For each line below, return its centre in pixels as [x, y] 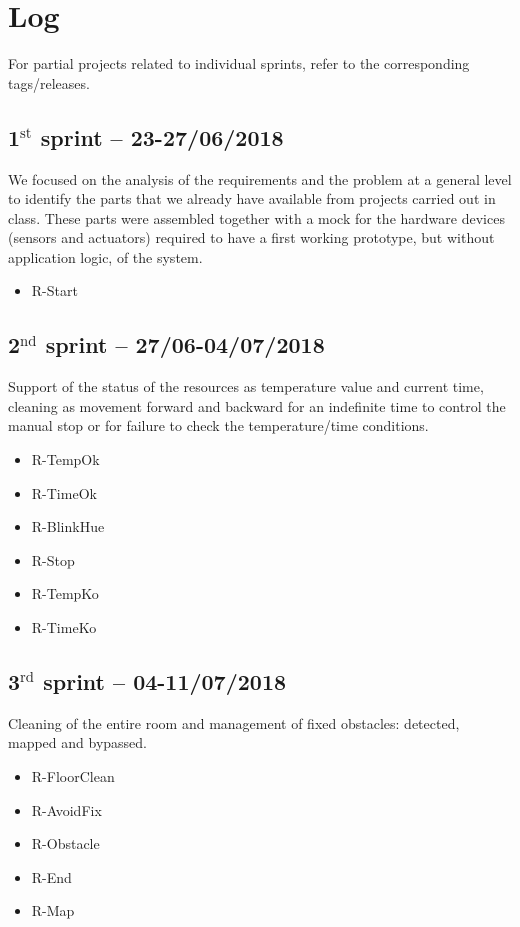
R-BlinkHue [68, 526]
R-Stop [53, 559]
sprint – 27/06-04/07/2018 [185, 344]
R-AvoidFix [66, 809]
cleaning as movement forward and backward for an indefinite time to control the [257, 405]
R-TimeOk [64, 492]
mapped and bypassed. [78, 742]
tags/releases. [49, 82]
